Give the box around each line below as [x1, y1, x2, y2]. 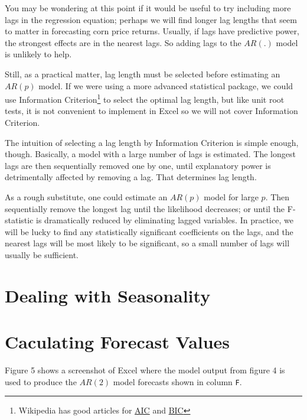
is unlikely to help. [5, 48, 72, 60]
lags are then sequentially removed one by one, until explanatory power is [5, 159, 271, 171]
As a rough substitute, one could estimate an [5, 190, 168, 203]
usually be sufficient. [5, 248, 79, 261]
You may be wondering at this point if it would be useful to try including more [5, 2, 291, 14]
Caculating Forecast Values [5, 330, 230, 354]
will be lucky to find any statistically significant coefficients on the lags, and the [5, 225, 293, 237]
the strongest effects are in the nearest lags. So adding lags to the [5, 36, 241, 48]
